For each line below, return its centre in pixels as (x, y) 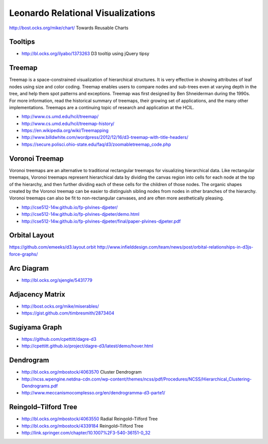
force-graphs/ (24, 254)
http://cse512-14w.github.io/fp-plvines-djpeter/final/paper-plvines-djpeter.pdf (101, 221)
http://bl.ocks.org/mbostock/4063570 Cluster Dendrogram (82, 372)
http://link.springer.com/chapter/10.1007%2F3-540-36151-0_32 (86, 433)
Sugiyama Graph (35, 327)
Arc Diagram (29, 268)
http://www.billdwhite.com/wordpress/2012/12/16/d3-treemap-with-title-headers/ (105, 137)
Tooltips (22, 42)
